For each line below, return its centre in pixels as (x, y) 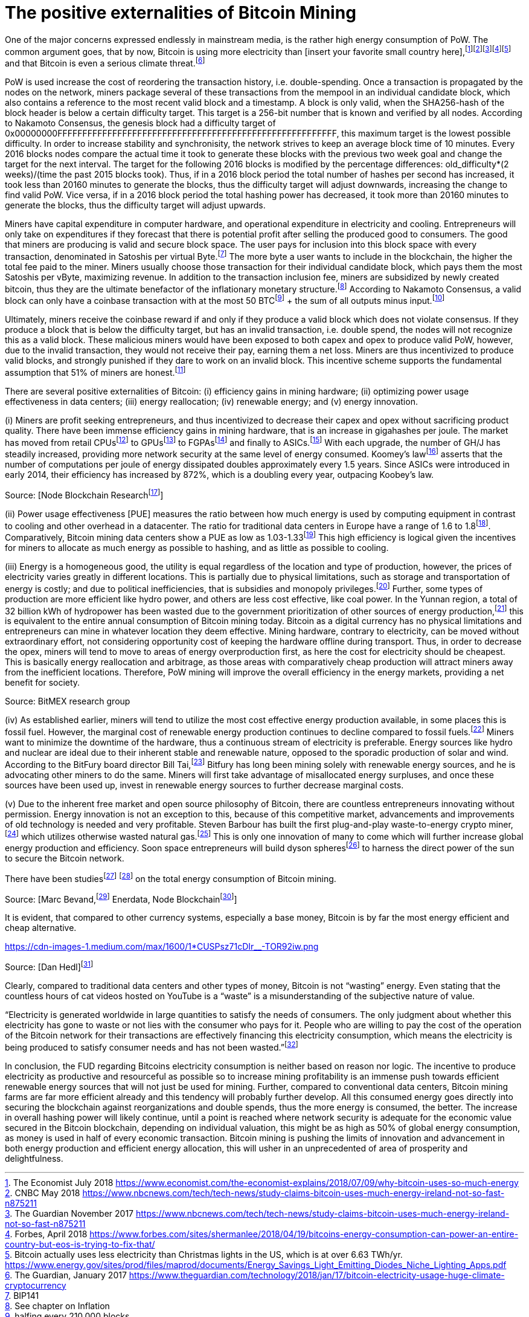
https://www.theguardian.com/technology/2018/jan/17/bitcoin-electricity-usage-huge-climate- (317, 1275)
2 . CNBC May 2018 (43, 1193)
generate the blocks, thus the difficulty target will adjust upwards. (135, 205)
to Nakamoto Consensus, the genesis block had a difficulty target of (140, 123)
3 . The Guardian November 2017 (69, 1213)
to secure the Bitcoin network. (65, 858)
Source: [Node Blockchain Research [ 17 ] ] (84, 494)
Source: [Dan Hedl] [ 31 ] (49, 966)
